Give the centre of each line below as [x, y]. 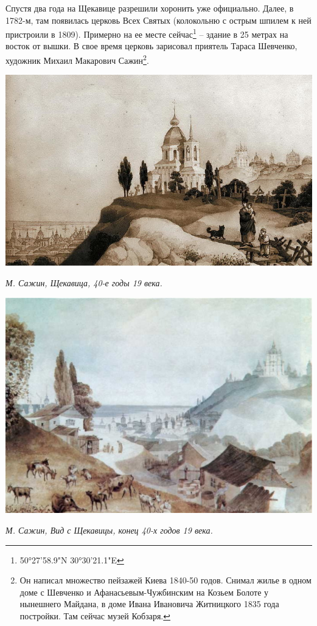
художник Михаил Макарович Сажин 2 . [77, 59]
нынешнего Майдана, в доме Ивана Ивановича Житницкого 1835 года [149, 604]
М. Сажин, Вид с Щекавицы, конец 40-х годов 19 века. [109, 530]
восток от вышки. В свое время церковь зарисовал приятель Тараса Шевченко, [152, 46]
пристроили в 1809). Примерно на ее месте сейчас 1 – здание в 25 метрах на [147, 33]
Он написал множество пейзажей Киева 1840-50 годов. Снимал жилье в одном [165, 580]
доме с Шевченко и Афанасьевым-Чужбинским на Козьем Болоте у [144, 592]
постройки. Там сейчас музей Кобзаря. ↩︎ [95, 615]
